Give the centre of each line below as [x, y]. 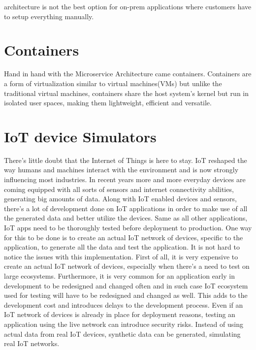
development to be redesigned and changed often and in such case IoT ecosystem [126, 285]
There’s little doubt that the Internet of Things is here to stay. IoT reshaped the [126, 160]
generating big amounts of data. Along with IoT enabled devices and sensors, [120, 199]
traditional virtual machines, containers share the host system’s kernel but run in [127, 93]
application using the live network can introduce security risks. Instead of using [124, 324]
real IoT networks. [32, 343]
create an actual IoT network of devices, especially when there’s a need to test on [127, 266]
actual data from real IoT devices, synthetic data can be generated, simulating [122, 334]
